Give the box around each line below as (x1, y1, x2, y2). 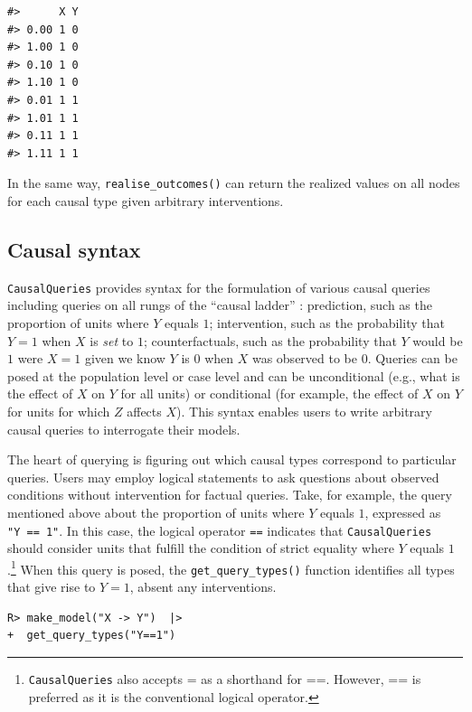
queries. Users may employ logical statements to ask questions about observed (7, 467, 439, 486)
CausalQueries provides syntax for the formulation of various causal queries (7, 277, 430, 296)
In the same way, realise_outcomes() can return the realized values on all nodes (7, 173, 460, 192)
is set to (90, 331, 134, 350)
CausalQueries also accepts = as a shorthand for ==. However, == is (28, 669, 421, 688)
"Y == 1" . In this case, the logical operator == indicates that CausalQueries (7, 520, 432, 539)
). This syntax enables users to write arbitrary (176, 402, 432, 421)
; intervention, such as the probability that (209, 314, 445, 333)
